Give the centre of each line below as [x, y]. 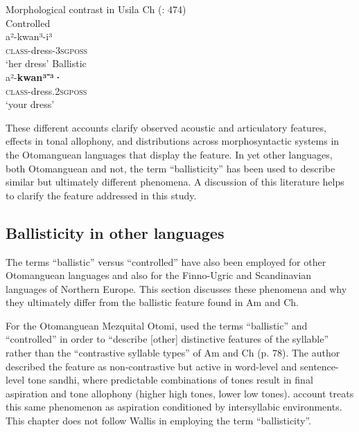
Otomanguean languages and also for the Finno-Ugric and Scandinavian [159, 275]
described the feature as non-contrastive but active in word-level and [151, 366]
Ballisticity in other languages [115, 232]
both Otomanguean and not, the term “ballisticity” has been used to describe [170, 168]
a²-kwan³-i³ [29, 36]
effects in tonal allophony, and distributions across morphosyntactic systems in [173, 141]
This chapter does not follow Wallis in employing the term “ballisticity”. [158, 421]
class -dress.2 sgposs [46, 90]
